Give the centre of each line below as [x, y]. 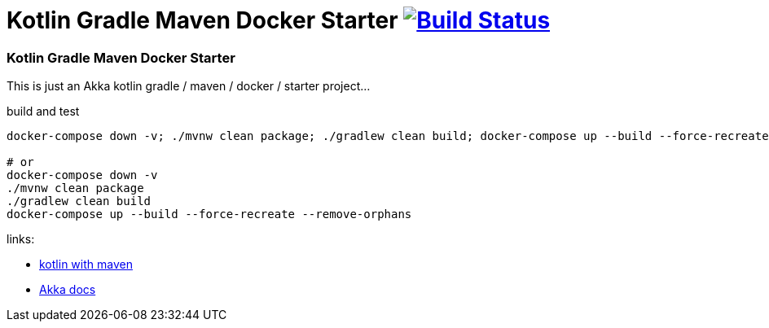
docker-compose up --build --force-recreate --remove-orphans [209, 214]
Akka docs [68, 290]
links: [21, 239]
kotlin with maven [86, 265]
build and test [43, 112]
